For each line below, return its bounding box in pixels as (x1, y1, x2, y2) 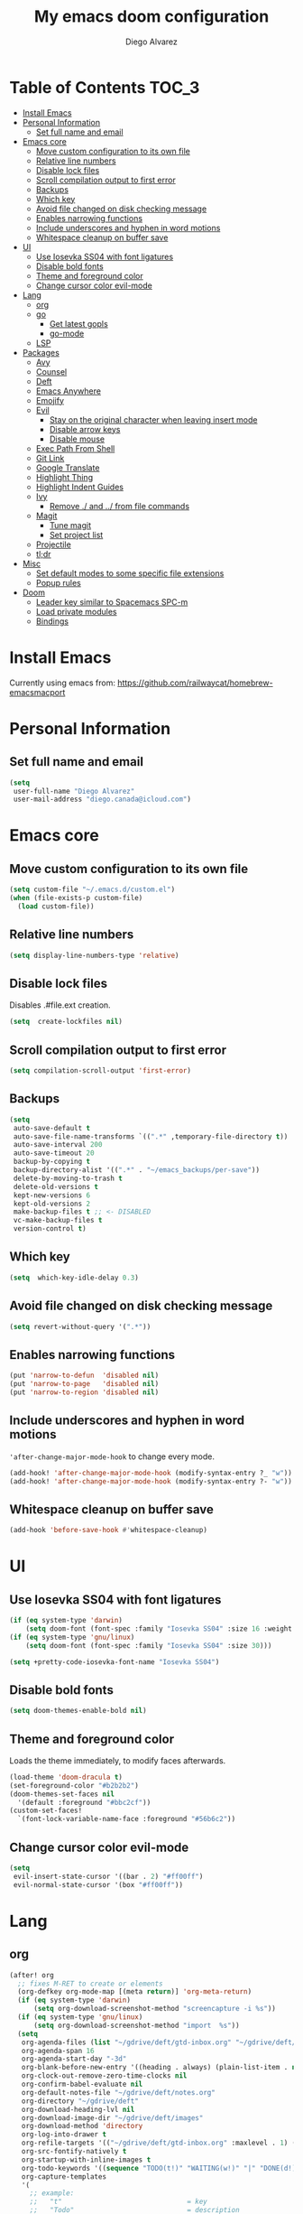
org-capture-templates (21, 2172, 106, 2181)
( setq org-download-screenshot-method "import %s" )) (32, 2021, 241, 2030)
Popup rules (35, 577, 81, 588)
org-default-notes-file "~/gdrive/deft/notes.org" (21, 2088, 216, 2097)
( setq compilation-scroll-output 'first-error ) (9, 1066, 192, 1075)
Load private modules (35, 606, 117, 617)
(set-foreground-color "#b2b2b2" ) (9, 1781, 140, 1790)
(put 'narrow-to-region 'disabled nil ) (9, 1388, 160, 1397)
